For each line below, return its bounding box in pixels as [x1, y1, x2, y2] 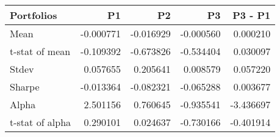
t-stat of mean [10, 44, 71, 58]
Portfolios [10, 8, 57, 22]
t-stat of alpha [10, 115, 71, 129]
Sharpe [10, 80, 40, 94]
